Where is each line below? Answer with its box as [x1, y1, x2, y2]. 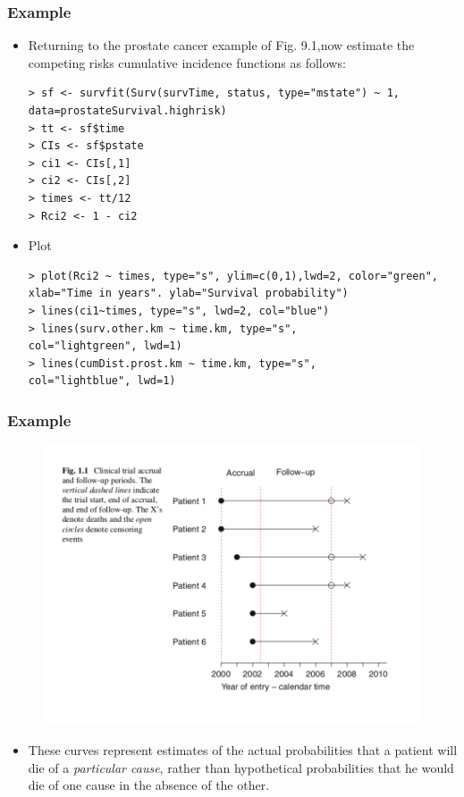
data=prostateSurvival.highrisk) [28, 105, 227, 117]
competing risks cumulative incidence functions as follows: [28, 53, 346, 71]
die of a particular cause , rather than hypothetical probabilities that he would [28, 758, 454, 776]
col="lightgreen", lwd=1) [28, 340, 182, 353]
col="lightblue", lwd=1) [28, 374, 176, 388]
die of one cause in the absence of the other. [28, 776, 270, 794]
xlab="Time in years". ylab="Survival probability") [28, 287, 349, 300]
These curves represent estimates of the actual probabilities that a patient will [28, 740, 458, 759]
